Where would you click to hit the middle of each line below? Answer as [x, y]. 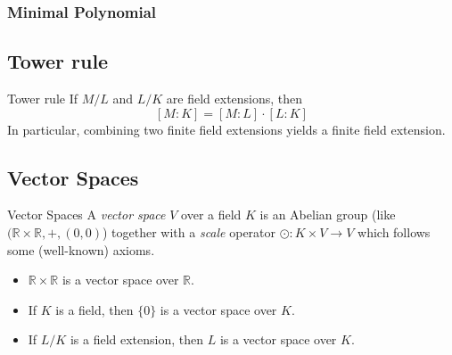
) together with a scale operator [189, 232]
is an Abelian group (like [328, 215]
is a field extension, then [136, 339]
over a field [211, 215]
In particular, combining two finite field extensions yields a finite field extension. [226, 129]
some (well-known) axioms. [81, 249]
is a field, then [95, 309]
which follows [394, 232]
